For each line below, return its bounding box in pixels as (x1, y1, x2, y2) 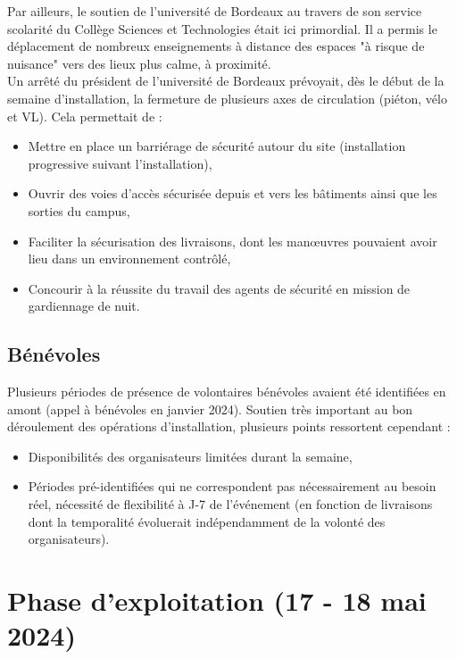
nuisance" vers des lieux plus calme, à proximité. (7, 54, 271, 72)
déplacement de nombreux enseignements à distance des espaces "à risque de (7, 37, 425, 55)
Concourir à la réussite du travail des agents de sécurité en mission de (28, 279, 411, 297)
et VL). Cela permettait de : (7, 106, 162, 125)
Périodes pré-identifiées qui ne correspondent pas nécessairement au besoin (28, 477, 436, 496)
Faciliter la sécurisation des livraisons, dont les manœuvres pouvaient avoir (28, 231, 437, 250)
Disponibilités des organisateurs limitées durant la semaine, (28, 446, 353, 465)
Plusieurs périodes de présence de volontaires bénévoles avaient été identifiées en (7, 382, 446, 401)
